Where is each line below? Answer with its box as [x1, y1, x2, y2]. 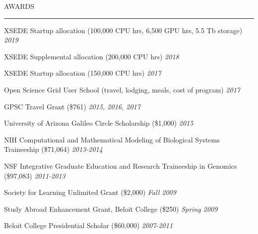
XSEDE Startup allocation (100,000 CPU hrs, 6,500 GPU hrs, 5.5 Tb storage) [4, 25, 243, 35]
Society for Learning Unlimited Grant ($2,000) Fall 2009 [4, 187, 176, 197]
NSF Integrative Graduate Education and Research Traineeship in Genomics [4, 160, 237, 171]
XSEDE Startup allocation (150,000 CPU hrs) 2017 [4, 68, 161, 78]
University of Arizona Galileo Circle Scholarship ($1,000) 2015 [4, 118, 193, 128]
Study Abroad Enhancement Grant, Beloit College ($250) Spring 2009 [4, 203, 218, 214]
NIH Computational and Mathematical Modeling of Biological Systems [4, 134, 220, 144]
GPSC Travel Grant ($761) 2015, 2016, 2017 [4, 101, 140, 111]
